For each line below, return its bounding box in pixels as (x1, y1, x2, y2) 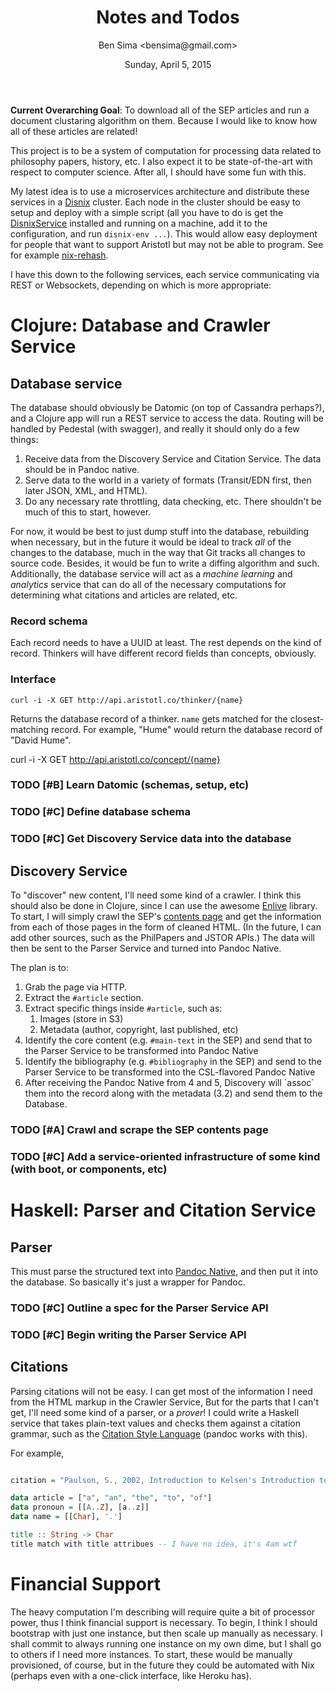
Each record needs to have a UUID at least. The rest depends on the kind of (10, 637, 322, 649)
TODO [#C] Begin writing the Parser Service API (10, 1327, 247, 1341)
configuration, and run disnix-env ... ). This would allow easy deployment (10, 227, 318, 240)
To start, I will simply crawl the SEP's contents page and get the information (10, 911, 322, 923)
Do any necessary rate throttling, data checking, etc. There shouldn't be (24, 495, 322, 507)
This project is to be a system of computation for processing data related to (10, 144, 322, 156)
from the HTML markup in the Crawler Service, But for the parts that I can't (10, 1396, 320, 1408)
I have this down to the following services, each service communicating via (10, 268, 320, 280)
